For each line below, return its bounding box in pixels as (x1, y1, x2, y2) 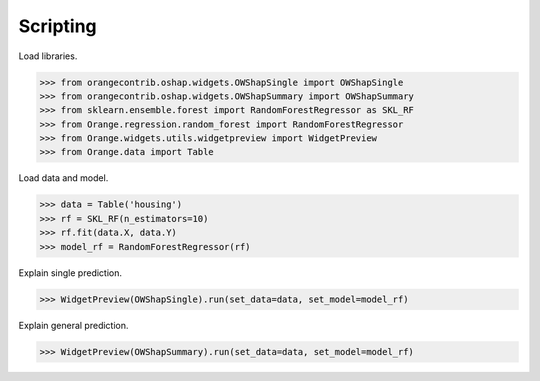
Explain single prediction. (18, 266, 123, 279)
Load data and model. (18, 172, 109, 184)
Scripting (18, 15, 97, 37)
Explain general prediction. (18, 319, 129, 331)
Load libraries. (18, 50, 78, 62)
